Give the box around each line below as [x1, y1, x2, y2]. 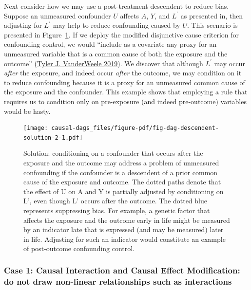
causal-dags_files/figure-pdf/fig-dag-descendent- [51, 125, 219, 132]
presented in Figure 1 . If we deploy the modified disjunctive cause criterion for [4, 29, 239, 39]
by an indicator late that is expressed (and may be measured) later [23, 224, 224, 235]
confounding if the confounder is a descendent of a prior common [23, 167, 218, 177]
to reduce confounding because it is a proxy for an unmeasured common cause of [4, 77, 245, 87]
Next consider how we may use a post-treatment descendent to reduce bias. [4, 1, 229, 11]
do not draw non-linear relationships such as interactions [4, 275, 232, 287]
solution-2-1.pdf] [23, 134, 83, 141]
